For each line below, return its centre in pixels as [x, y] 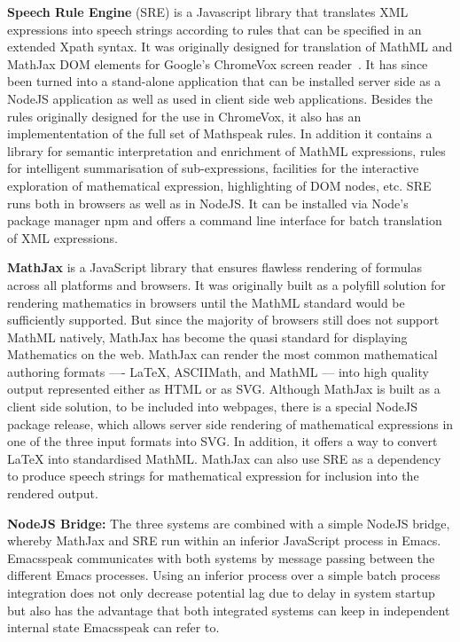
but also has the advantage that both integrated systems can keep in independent [229, 610]
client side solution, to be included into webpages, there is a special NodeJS [212, 407]
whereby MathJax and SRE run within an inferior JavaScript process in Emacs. [224, 540]
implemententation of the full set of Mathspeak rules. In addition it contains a [220, 133]
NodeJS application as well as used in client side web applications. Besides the [220, 98]
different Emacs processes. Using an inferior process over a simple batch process [224, 575]
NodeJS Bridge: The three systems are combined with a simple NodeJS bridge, [229, 523]
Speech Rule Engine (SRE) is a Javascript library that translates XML [208, 12]
